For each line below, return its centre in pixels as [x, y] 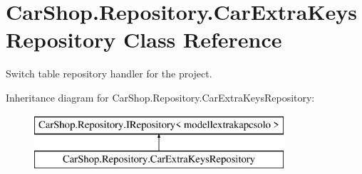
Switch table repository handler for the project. [109, 74]
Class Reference [203, 39]
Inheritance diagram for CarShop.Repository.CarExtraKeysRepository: [160, 97]
